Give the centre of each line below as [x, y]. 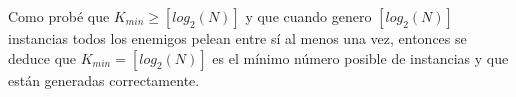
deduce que [42, 57]
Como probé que [59, 16]
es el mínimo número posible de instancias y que [360, 57]
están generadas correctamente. [104, 79]
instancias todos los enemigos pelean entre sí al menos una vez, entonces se [237, 38]
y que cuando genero [308, 16]
